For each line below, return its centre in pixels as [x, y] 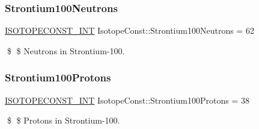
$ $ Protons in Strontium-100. [63, 120]
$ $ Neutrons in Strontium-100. [66, 50]
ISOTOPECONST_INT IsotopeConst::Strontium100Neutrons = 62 [129, 30]
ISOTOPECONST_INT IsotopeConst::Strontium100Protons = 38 [127, 100]
